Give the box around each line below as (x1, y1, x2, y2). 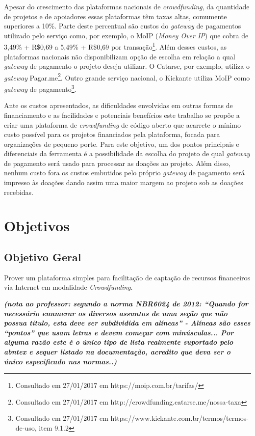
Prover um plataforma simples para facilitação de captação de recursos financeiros (4, 272, 251, 282)
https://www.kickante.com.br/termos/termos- (110, 413, 249, 423)
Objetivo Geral (4, 249, 81, 265)
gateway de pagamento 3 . (4, 82, 76, 94)
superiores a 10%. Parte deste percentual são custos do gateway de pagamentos (4, 21, 241, 31)
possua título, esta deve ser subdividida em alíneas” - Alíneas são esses (4, 318, 251, 328)
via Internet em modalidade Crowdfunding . (4, 282, 133, 292)
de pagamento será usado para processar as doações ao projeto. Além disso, (4, 158, 230, 168)
